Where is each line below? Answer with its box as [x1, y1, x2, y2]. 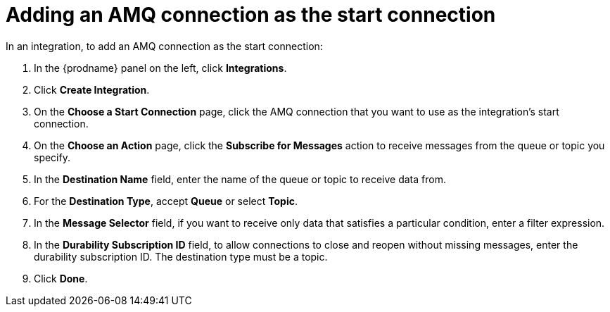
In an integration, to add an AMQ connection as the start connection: [6, 39, 323, 52]
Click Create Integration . [34, 83, 150, 96]
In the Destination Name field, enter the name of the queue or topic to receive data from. [34, 173, 446, 185]
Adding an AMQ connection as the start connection [6, 3, 496, 27]
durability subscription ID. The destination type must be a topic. [34, 250, 328, 263]
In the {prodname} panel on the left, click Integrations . [34, 61, 287, 74]
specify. [34, 151, 70, 163]
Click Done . [34, 272, 88, 285]
